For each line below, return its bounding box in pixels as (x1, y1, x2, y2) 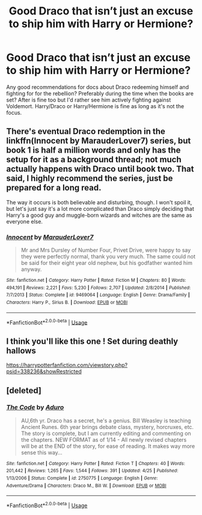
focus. (6, 109, 22, 116)
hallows (6, 346, 36, 356)
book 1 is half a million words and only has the (6, 145, 181, 156)
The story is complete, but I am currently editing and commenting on (20, 430, 191, 437)
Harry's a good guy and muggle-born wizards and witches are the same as (6, 212, 192, 219)
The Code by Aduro (6, 403, 64, 412)
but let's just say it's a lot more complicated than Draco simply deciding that (6, 205, 194, 212)
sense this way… (20, 449, 63, 456)
